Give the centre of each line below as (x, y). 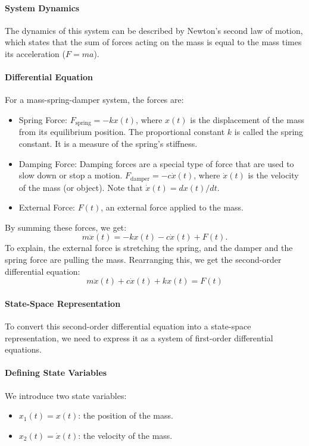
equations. (23, 349)
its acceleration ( (35, 53)
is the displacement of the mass (247, 119)
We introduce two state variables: (66, 395)
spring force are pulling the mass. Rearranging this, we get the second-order (143, 260)
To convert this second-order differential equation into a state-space (128, 326)
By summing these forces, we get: (66, 227)
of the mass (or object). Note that (81, 187)
